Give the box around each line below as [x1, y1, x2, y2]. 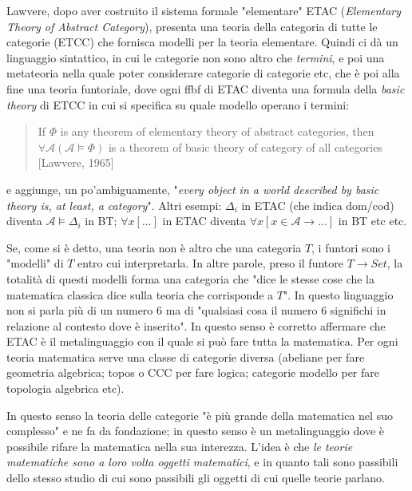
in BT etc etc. [338, 212, 407, 229]
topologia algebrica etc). [6, 380, 125, 397]
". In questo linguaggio [283, 286, 394, 303]
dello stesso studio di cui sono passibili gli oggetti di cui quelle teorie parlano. [6, 469, 385, 486]
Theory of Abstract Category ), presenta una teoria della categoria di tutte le [6, 18, 378, 34]
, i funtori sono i [311, 239, 390, 255]
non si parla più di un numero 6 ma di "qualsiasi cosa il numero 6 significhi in [6, 302, 386, 319]
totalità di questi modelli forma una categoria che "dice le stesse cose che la [6, 270, 375, 287]
